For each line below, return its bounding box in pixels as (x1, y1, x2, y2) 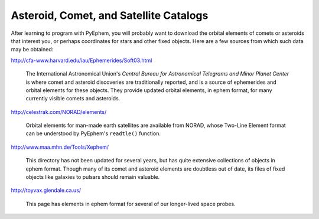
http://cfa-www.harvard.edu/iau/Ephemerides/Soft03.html (11, 57, 152, 64)
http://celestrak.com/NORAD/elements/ (11, 108, 107, 115)
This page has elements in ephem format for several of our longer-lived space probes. (25, 200, 236, 207)
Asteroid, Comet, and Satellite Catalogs (11, 9, 209, 22)
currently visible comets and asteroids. (25, 95, 121, 102)
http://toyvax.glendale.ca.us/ (11, 187, 82, 194)
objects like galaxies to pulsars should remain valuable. (25, 174, 160, 181)
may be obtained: (11, 46, 54, 53)
